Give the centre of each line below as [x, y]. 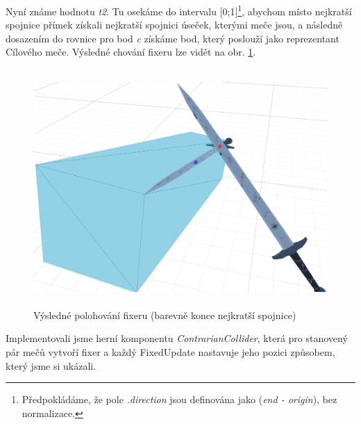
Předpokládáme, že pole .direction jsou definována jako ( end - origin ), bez [179, 399]
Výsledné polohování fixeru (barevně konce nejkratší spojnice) [165, 315]
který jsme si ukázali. [51, 365]
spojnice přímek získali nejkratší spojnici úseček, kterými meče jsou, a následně [174, 25]
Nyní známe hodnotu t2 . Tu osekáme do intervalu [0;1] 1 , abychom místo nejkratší [179, 10]
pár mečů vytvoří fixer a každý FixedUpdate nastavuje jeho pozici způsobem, [170, 351]
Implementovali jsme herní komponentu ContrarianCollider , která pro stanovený [177, 338]
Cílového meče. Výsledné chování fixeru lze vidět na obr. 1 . [131, 52]
